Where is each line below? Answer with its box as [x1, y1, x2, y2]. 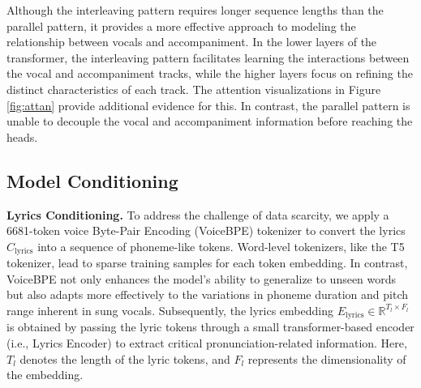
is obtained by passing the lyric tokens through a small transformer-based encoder [6, 318, 415, 335]
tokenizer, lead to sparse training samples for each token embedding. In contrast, [6, 254, 408, 271]
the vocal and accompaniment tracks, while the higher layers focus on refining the [6, 65, 413, 82]
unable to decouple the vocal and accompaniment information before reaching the [6, 113, 413, 130]
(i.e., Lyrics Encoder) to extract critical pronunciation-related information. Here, [6, 335, 407, 352]
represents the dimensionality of [247, 350, 406, 367]
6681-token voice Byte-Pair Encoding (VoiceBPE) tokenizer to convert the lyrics [6, 222, 406, 239]
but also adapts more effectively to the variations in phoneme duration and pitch [6, 286, 409, 303]
